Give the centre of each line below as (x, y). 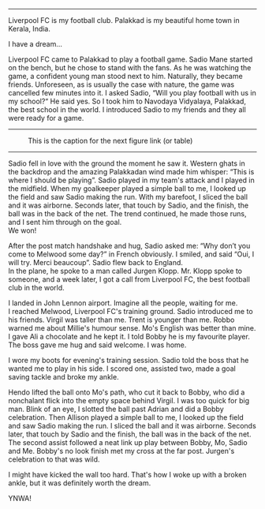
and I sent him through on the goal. (65, 222)
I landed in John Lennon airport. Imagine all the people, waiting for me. (123, 303)
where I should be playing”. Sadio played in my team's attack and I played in (131, 180)
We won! (22, 230)
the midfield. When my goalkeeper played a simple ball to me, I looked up (127, 189)
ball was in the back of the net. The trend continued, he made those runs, (127, 213)
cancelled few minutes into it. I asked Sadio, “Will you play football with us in (132, 93)
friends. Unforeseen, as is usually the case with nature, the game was (121, 84)
